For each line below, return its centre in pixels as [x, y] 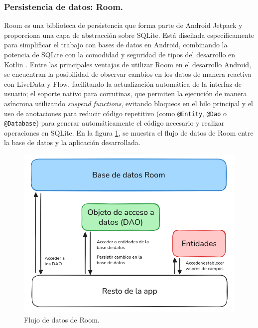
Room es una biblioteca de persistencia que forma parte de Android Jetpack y [123, 25]
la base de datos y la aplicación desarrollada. [72, 142]
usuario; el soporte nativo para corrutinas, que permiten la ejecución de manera [126, 93]
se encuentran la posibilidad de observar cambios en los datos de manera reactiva [128, 74]
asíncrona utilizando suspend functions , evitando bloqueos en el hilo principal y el [129, 103]
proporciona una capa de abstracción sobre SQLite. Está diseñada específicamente [129, 35]
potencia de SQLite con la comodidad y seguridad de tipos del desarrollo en [120, 54]
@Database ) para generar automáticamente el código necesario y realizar [114, 123]
